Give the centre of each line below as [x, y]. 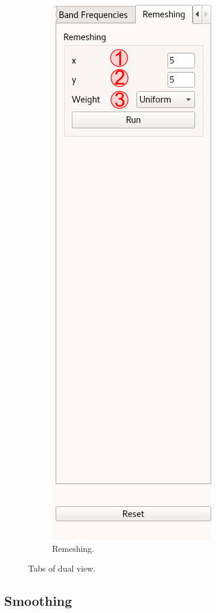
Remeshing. [73, 548]
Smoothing [38, 601]
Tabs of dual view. [62, 568]
